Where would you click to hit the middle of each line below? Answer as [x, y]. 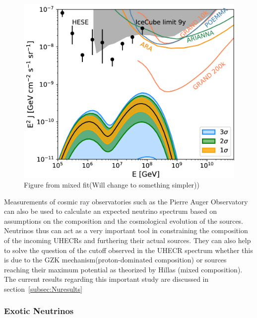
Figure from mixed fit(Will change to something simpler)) [112, 185]
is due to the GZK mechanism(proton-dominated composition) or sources [115, 260]
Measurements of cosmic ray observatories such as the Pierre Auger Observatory [126, 201]
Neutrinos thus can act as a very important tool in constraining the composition [126, 230]
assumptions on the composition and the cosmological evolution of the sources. [124, 221]
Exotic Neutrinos [39, 311]
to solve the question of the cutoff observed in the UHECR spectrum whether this [128, 250]
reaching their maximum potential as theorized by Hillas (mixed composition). [123, 269]
